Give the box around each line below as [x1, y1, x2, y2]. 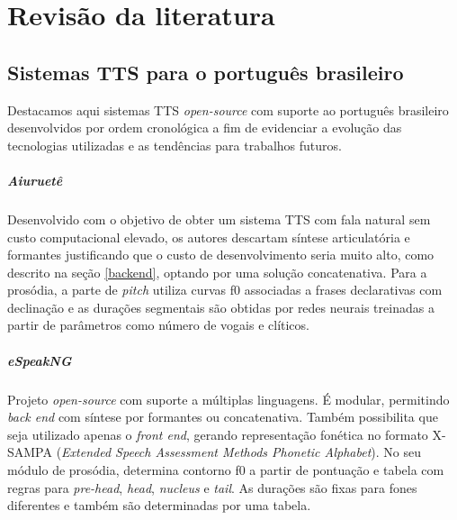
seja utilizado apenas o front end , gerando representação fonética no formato [7, 424, 428, 443]
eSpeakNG [7, 351, 72, 369]
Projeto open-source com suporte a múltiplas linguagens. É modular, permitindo [7, 389, 450, 408]
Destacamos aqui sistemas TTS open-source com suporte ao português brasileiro [7, 100, 449, 119]
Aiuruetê [7, 170, 63, 189]
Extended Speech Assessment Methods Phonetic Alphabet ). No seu [61, 442, 421, 461]
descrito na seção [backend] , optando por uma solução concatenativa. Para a [7, 262, 427, 281]
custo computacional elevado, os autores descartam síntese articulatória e [7, 227, 410, 246]
